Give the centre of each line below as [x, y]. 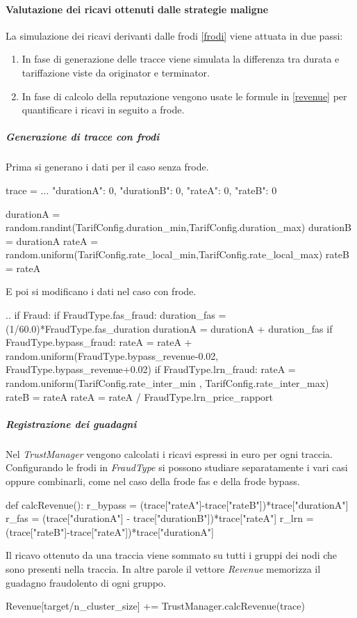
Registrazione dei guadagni [71, 423]
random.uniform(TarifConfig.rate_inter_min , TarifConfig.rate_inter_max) [167, 383]
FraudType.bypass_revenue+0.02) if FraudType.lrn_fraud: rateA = [151, 369]
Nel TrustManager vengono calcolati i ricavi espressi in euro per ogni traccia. [169, 453]
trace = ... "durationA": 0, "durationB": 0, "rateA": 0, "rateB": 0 [141, 190]
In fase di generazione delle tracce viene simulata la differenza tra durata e [181, 59]
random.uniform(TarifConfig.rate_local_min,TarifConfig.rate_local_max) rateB [177, 254]
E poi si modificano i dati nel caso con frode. [101, 291]
